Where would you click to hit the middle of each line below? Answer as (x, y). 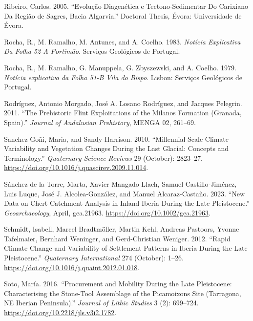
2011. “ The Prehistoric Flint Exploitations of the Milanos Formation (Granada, (123, 113)
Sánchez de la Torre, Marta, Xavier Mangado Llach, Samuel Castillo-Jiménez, (120, 183)
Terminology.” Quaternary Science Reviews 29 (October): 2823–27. (103, 158)
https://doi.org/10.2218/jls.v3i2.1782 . (60, 312)
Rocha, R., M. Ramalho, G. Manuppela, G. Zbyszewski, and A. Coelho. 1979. (120, 67)
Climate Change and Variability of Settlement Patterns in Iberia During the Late (126, 248)
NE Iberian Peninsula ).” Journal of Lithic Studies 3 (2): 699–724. (101, 303)
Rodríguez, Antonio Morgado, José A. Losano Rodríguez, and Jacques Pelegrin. (123, 103)
